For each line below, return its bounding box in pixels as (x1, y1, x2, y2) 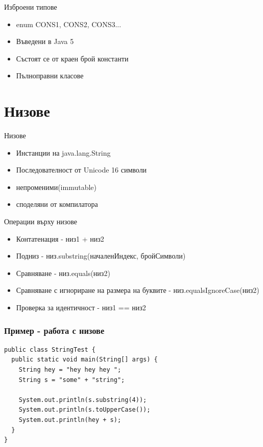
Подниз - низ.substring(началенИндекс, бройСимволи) (16, 250, 186, 261)
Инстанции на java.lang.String (16, 147, 111, 158)
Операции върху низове (4, 216, 77, 227)
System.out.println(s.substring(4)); (18, 396, 147, 403)
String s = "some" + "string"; (18, 376, 125, 384)
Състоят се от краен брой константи (16, 53, 129, 63)
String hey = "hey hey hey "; (18, 366, 122, 374)
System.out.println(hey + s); (18, 416, 122, 423)
